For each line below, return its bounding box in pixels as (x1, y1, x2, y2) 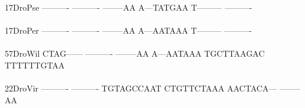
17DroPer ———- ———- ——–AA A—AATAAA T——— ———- (5, 24, 252, 37)
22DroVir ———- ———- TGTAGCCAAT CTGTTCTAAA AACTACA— (5, 82, 277, 94)
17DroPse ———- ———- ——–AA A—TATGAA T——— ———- (5, 1, 252, 13)
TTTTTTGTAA (5, 58, 65, 71)
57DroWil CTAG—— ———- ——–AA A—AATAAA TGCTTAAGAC (5, 47, 265, 60)
